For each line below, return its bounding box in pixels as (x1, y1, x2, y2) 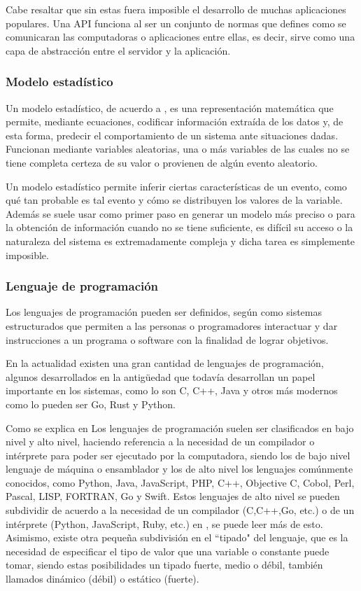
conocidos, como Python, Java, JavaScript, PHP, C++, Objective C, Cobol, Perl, (6, 475, 355, 489)
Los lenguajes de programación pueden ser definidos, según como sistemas (6, 305, 323, 319)
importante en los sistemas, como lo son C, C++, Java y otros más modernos (6, 383, 338, 398)
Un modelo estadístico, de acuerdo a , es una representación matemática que (6, 100, 334, 115)
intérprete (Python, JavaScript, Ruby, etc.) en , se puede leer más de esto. (6, 516, 323, 531)
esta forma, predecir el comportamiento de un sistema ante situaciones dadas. (6, 127, 339, 142)
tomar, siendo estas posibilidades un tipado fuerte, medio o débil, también (6, 557, 323, 572)
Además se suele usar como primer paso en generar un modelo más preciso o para (6, 206, 355, 221)
